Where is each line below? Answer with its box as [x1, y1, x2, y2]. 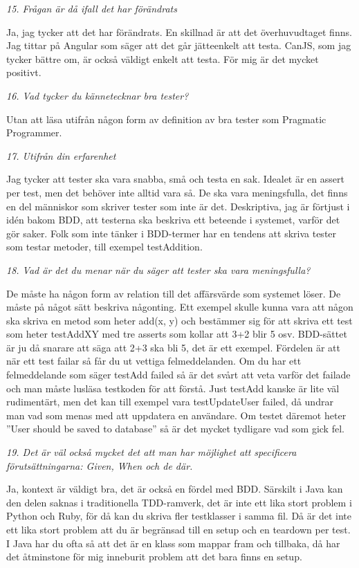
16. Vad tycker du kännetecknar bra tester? [6, 88, 189, 102]
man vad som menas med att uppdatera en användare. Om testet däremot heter [6, 407, 347, 422]
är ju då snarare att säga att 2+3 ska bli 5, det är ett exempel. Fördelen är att [6, 340, 340, 354]
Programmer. [6, 125, 62, 140]
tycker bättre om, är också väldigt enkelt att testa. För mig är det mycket [6, 51, 319, 66]
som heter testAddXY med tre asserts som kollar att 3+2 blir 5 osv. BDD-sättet [6, 327, 347, 341]
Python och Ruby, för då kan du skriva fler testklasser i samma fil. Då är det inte [6, 509, 351, 523]
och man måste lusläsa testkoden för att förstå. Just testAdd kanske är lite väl [6, 381, 340, 395]
